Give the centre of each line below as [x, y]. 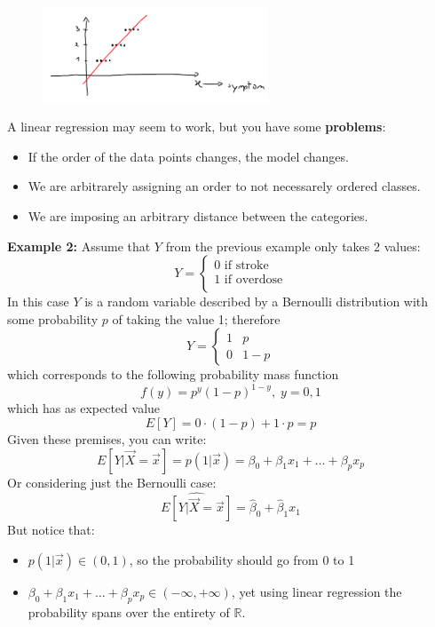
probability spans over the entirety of [129, 611]
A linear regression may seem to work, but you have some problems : [197, 127]
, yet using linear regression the [316, 591]
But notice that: [51, 530]
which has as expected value [84, 408]
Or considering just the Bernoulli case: [112, 482]
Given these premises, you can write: [107, 439]
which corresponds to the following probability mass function [173, 374]
